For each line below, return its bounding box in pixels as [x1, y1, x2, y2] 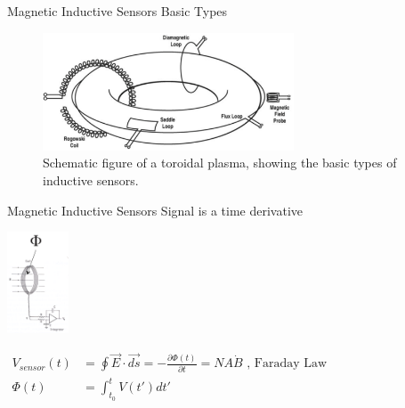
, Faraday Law [247, 357, 328, 371]
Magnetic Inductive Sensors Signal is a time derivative [7, 200, 304, 219]
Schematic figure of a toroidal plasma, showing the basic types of [43, 153, 397, 172]
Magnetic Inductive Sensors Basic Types [7, 2, 228, 20]
